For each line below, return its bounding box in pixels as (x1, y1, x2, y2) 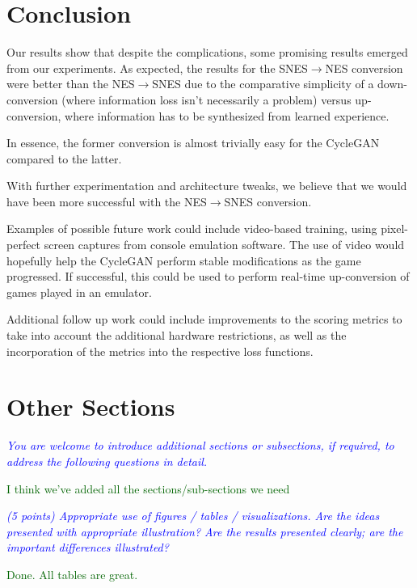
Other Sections (6, 390, 175, 423)
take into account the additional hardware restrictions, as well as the (6, 327, 347, 344)
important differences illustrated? (6, 539, 169, 556)
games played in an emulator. (6, 283, 152, 300)
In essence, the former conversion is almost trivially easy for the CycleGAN (6, 134, 380, 151)
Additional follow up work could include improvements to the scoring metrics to (6, 311, 402, 328)
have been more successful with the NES (6, 192, 207, 209)
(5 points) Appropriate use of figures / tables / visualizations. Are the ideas (6, 507, 380, 524)
